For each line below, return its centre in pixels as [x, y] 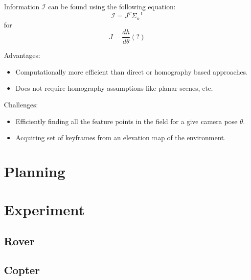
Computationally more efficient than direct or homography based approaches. [132, 71]
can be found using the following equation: [112, 6]
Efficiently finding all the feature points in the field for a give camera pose [126, 121]
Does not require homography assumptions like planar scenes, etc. [114, 88]
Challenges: [21, 104]
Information [22, 6]
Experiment [45, 210]
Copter [22, 269]
